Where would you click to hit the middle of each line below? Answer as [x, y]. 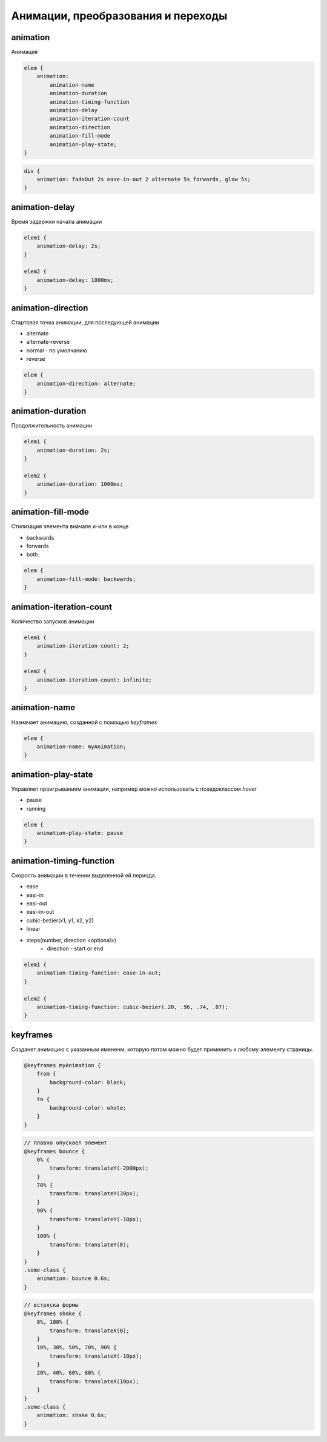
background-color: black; [88, 1082]
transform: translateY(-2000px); [99, 1168]
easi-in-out [40, 912]
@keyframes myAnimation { [62, 1065]
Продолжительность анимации [52, 426]
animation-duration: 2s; [74, 450]
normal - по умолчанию [57, 350]
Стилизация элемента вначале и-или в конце [70, 526]
